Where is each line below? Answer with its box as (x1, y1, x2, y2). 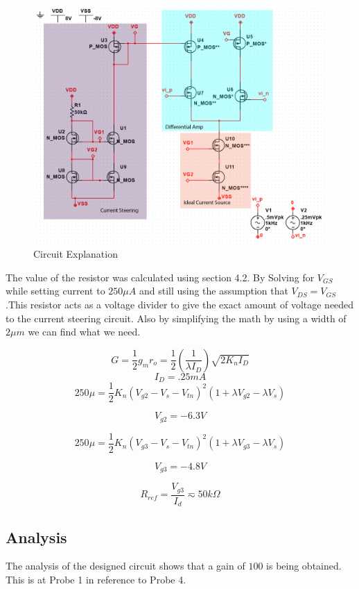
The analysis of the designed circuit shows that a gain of (6, 558, 245, 573)
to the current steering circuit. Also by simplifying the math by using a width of (6, 310, 347, 325)
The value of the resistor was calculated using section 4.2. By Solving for (6, 269, 315, 284)
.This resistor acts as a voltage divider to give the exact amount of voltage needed (6, 297, 354, 312)
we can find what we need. (28, 324, 141, 339)
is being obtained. (266, 558, 342, 573)
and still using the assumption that (139, 283, 288, 298)
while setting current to (6, 283, 105, 298)
